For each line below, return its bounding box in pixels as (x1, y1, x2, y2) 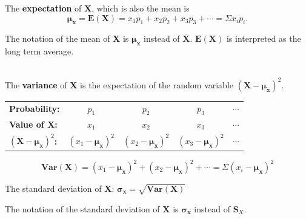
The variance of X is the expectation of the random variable (5, 78, 234, 91)
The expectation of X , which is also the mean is (5, 2, 190, 14)
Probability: (9, 102, 60, 115)
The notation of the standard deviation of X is (5, 202, 179, 215)
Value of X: (9, 117, 58, 130)
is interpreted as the (226, 32, 301, 45)
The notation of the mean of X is (5, 32, 129, 45)
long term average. (5, 45, 74, 57)
